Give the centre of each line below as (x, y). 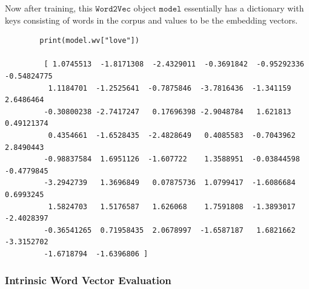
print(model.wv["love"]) (89, 41)
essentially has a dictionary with (244, 8)
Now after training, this (49, 8)
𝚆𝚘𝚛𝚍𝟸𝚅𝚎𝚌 (113, 9)
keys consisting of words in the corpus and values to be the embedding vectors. (151, 20)
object (145, 8)
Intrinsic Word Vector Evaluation (88, 280)
